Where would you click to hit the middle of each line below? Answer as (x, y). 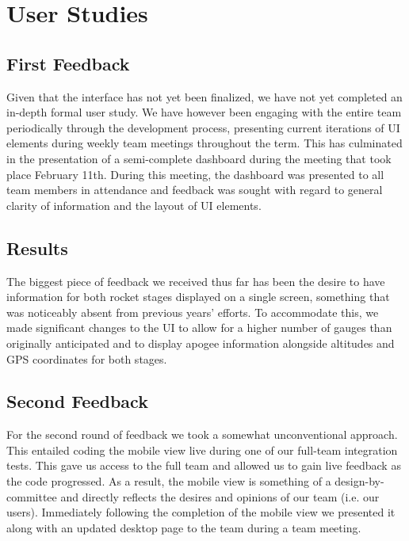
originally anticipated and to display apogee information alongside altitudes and (201, 343)
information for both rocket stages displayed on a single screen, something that (198, 297)
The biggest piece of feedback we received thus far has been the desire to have (196, 281)
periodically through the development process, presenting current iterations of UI (203, 127)
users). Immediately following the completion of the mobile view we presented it (201, 512)
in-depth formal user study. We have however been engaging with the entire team (204, 112)
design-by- (359, 481)
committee (32, 496)
